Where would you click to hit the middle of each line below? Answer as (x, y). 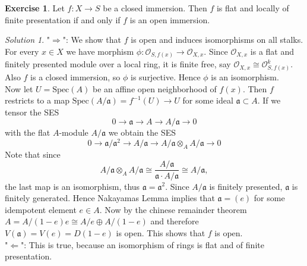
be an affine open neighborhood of (154, 88)
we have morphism (100, 51)
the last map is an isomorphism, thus (72, 186)
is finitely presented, (246, 186)
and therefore (175, 221)
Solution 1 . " (28, 40)
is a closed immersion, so (75, 77)
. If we (269, 100)
